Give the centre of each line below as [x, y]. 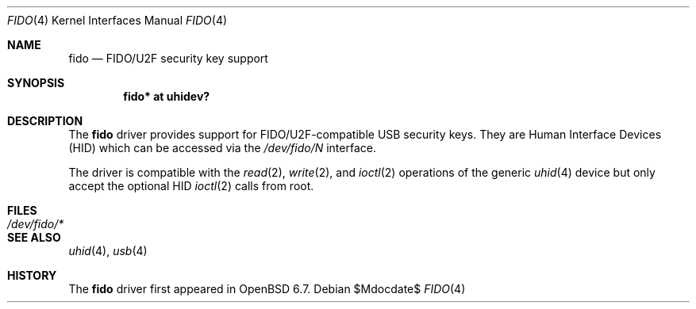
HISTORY [32, 275]
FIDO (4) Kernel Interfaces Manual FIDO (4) [117, 20]
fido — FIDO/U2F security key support [168, 58]
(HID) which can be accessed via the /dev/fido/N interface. [222, 148]
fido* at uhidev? [167, 96]
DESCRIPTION [45, 121]
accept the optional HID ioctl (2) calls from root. [191, 186]
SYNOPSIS [36, 83]
